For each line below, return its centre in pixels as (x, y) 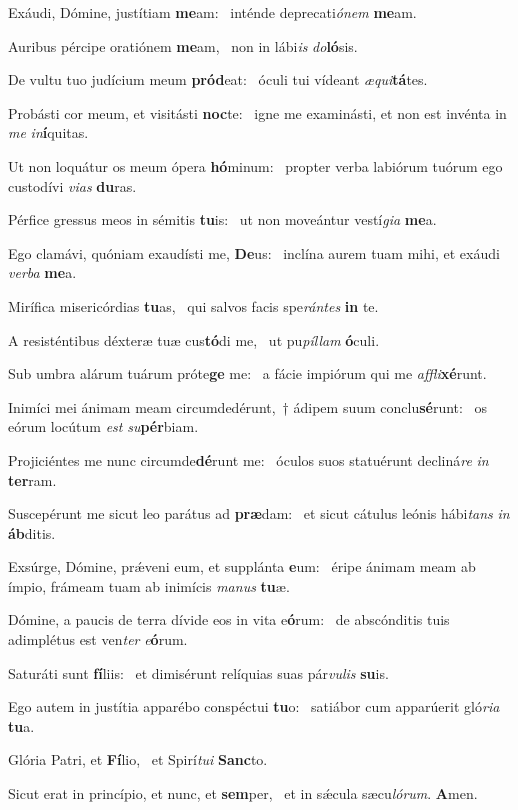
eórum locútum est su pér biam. (103, 426)
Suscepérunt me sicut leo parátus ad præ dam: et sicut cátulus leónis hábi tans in (259, 513)
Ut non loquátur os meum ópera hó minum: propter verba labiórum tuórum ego (255, 165)
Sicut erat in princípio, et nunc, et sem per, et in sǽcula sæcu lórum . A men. (243, 793)
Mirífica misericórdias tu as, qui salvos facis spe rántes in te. (193, 305)
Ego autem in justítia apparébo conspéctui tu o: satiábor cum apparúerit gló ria (254, 706)
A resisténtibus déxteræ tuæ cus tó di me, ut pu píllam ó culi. (194, 339)
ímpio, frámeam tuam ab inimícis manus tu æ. (149, 585)
